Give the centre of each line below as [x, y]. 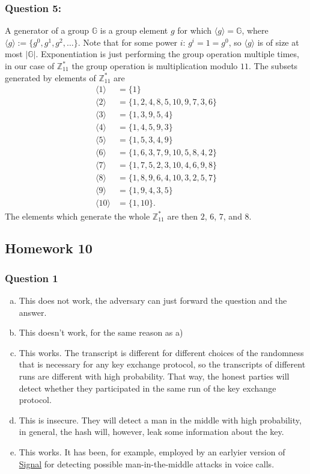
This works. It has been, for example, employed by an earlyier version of [152, 452]
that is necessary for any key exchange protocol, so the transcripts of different [162, 364]
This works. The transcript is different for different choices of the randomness [161, 352]
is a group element [134, 30]
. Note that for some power [128, 42]
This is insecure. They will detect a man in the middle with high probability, [160, 420]
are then [183, 216]
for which [195, 30]
